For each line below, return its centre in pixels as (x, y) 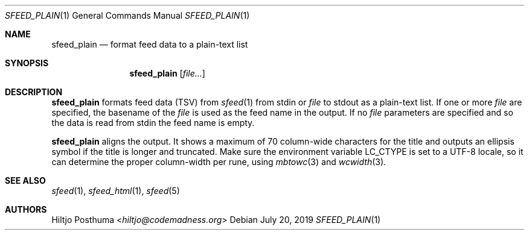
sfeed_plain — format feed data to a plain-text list (150, 44)
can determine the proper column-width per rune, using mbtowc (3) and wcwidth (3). (219, 162)
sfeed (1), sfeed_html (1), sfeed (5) (116, 191)
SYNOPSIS (27, 63)
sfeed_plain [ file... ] (167, 73)
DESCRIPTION (34, 92)
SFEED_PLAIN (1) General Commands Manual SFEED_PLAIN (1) (127, 15)
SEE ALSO (25, 180)
